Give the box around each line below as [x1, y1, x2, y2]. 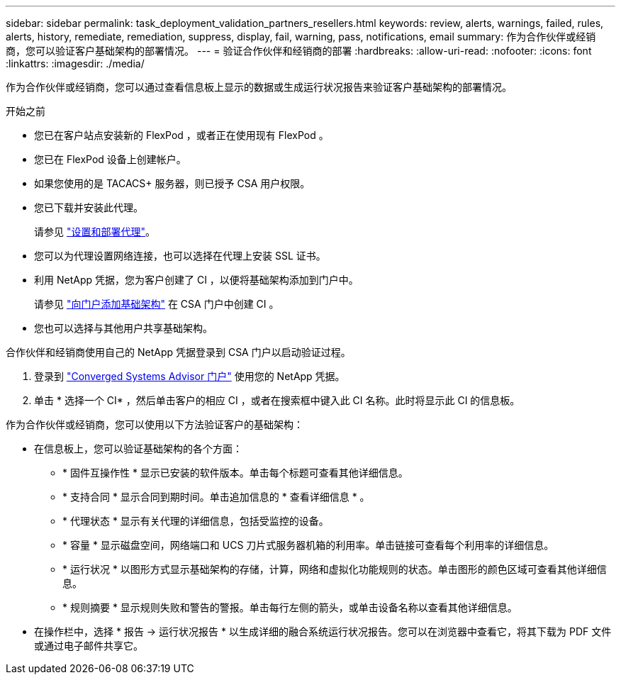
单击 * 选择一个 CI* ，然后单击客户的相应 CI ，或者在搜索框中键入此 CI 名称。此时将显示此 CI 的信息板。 [34, 394, 520, 406]
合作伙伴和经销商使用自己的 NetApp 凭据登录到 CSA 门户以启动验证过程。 [6, 346, 351, 358]
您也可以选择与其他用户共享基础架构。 [34, 322, 213, 334]
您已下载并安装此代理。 [34, 201, 143, 213]
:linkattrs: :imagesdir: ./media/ [6, 57, 145, 69]
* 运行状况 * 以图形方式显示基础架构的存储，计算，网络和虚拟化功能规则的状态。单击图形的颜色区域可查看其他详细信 [62, 563, 607, 575]
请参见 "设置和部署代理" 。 [34, 225, 155, 238]
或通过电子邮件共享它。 [34, 640, 143, 652]
